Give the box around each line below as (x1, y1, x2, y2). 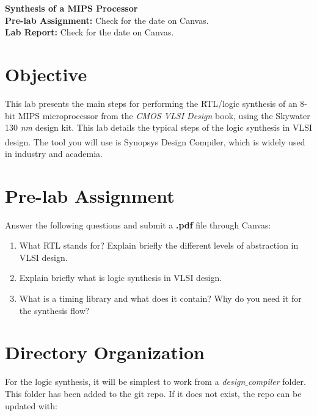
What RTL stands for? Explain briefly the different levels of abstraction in (19, 239, 299, 252)
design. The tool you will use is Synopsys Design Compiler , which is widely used (5, 135, 305, 148)
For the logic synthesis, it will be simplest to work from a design (5, 375, 246, 388)
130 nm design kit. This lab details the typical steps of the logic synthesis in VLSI (5, 121, 313, 134)
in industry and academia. (5, 147, 103, 159)
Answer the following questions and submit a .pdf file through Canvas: (5, 218, 271, 231)
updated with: (5, 399, 57, 412)
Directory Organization (5, 340, 205, 365)
